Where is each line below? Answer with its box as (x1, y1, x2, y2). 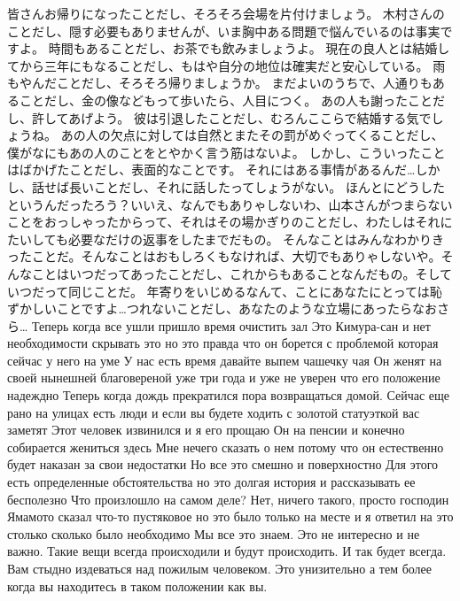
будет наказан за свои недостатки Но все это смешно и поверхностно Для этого (7, 455, 439, 474)
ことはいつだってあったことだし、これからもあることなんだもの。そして (31, 264, 453, 282)
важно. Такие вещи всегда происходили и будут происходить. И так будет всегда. (7, 542, 447, 560)
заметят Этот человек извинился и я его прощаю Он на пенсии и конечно (7, 420, 405, 439)
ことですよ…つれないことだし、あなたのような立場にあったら (56, 299, 412, 318)
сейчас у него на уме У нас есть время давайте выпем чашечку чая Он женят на (7, 351, 442, 369)
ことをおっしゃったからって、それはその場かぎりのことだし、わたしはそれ (7, 212, 441, 231)
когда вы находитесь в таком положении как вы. (7, 576, 268, 595)
